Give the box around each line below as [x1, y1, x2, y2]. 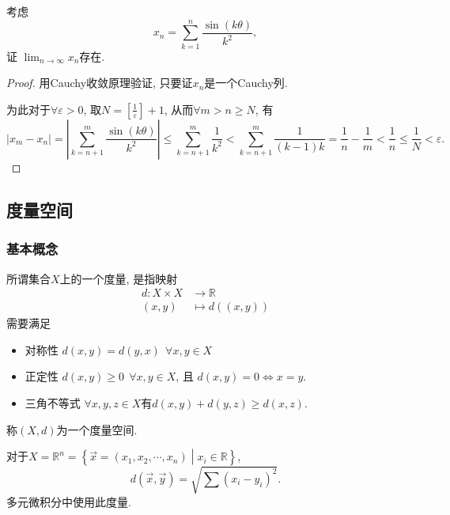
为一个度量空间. [56, 421, 138, 437]
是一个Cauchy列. [204, 74, 288, 91]
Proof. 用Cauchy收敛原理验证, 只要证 [6, 74, 193, 91]
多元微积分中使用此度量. [6, 493, 131, 509]
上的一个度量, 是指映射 [59, 270, 178, 286]
